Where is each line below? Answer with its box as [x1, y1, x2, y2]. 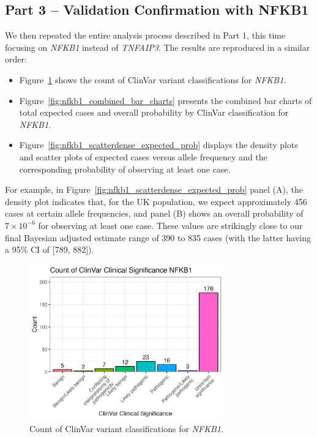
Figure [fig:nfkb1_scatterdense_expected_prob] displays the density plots [19, 138, 298, 151]
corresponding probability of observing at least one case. [19, 162, 231, 175]
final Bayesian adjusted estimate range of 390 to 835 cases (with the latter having [5, 231, 311, 244]
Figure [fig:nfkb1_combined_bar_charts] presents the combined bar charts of [19, 94, 312, 106]
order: [5, 53, 27, 65]
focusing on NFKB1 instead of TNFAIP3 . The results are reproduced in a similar [5, 40, 310, 53]
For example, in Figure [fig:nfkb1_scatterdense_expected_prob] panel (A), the [5, 183, 303, 196]
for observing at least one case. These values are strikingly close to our [38, 219, 303, 231]
